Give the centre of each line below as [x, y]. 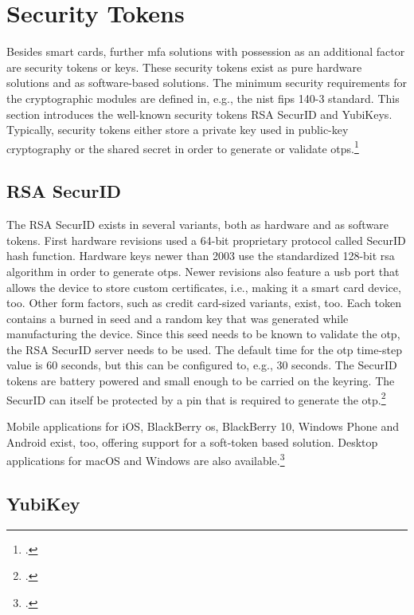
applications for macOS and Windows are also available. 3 [146, 459]
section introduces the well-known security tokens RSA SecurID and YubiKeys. [199, 114]
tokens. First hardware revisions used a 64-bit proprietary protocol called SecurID [206, 240]
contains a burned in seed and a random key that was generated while [178, 318]
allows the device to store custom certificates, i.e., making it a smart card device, [204, 287]
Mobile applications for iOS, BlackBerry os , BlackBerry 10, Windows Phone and [203, 426]
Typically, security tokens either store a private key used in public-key [178, 130]
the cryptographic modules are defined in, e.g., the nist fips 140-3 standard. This [203, 98]
